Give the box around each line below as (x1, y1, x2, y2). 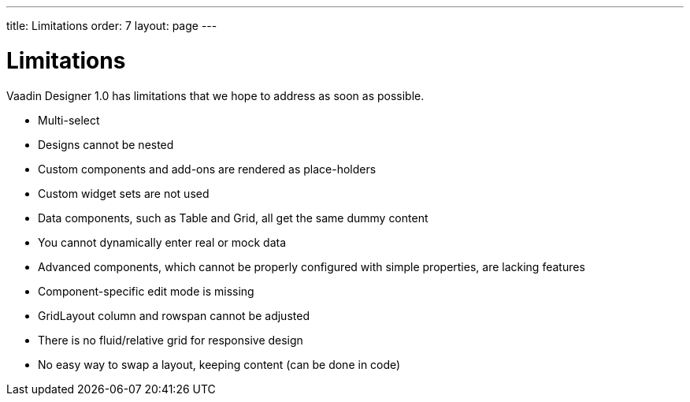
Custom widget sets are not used (38, 186, 210, 200)
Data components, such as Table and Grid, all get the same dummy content (38, 210, 428, 225)
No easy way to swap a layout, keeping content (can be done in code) (38, 357, 401, 371)
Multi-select (38, 113, 100, 127)
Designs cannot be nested (38, 137, 174, 151)
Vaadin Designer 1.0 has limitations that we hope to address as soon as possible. (6, 88, 425, 102)
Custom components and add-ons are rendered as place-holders (38, 162, 377, 176)
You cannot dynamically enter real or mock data (38, 235, 287, 249)
